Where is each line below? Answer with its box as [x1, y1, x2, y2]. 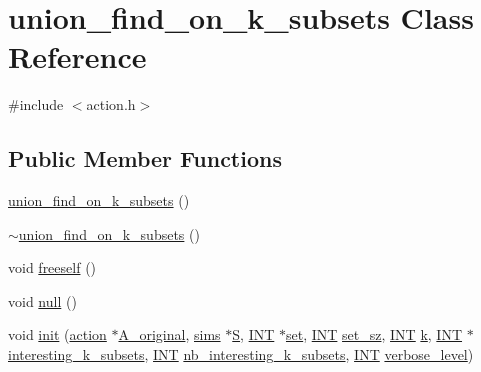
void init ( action [8, 324, 107, 345]
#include [8, 94, 64, 115]
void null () [8, 290, 77, 311]
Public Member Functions [8, 143, 282, 174]
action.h [86, 94, 136, 115]
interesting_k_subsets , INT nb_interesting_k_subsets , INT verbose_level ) [8, 344, 474, 365]
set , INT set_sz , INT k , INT [285, 324, 463, 345]
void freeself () [8, 257, 97, 278]
